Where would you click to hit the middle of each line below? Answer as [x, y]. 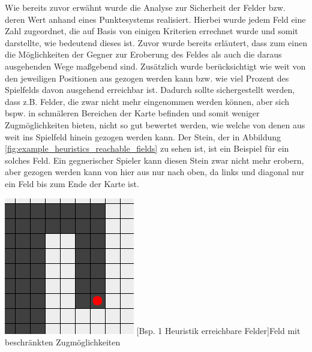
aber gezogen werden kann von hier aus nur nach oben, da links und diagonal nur [154, 172]
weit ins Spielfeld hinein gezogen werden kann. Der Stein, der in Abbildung [143, 136]
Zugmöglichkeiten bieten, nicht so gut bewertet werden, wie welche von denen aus [155, 124]
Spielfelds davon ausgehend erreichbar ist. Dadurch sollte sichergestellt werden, [150, 90]
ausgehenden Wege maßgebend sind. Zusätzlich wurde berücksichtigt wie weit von [155, 66]
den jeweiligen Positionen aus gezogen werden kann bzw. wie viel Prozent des [147, 78]
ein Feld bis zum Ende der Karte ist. [72, 183]
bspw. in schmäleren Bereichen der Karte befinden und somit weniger [132, 113]
